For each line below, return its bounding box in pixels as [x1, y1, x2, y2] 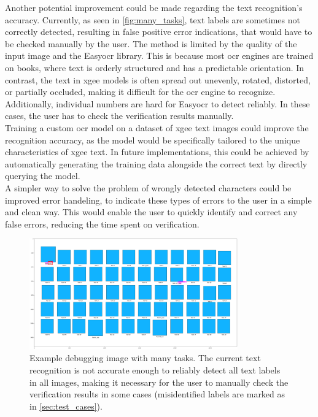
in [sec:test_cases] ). [29, 399, 103, 412]
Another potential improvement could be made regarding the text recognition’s [5, 1, 303, 13]
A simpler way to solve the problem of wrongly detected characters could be [5, 181, 292, 194]
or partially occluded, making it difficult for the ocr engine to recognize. [5, 85, 276, 98]
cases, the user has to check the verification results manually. [5, 109, 234, 122]
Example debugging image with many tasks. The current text [29, 351, 261, 364]
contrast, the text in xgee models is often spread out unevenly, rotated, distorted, [5, 73, 311, 86]
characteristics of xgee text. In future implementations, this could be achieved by [5, 145, 309, 158]
